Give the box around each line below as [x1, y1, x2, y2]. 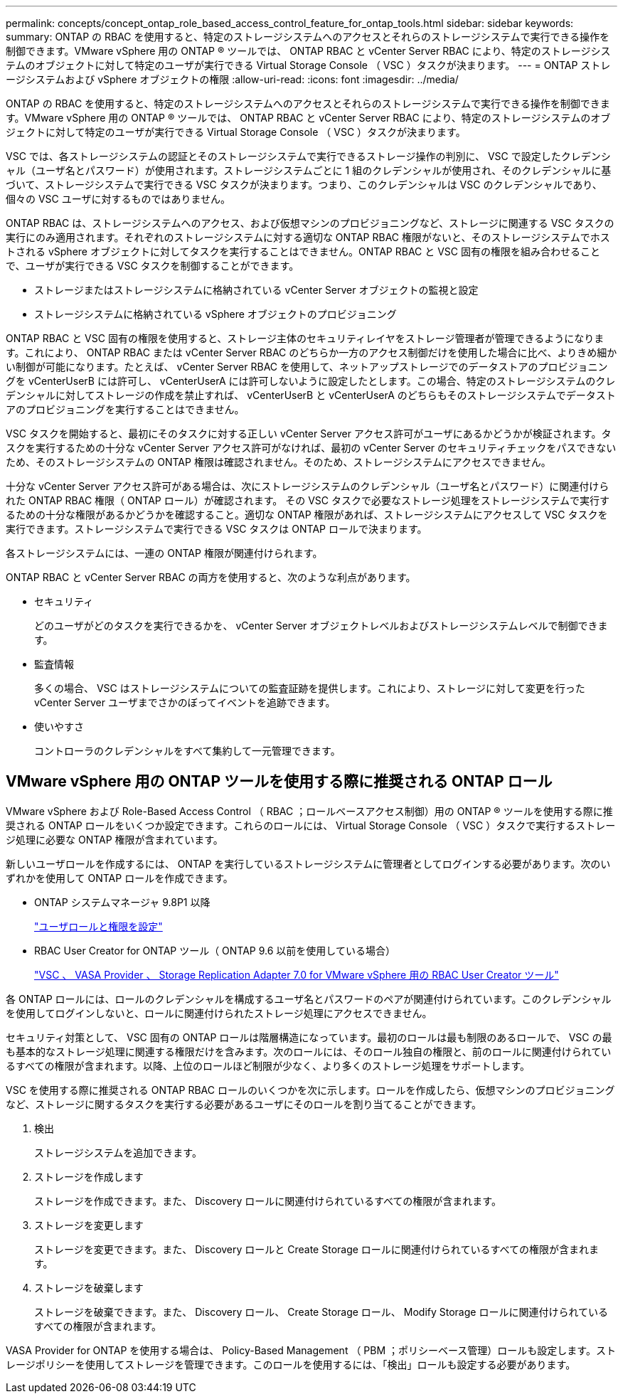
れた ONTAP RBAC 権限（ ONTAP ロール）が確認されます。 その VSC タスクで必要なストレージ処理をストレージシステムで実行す [6, 494, 609, 506]
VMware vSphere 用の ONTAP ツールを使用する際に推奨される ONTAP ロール [6, 772, 553, 791]
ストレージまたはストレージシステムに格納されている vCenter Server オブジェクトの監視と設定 [34, 284, 479, 296]
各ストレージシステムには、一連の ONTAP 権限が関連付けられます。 [6, 547, 323, 559]
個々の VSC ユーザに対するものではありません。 [6, 193, 231, 205]
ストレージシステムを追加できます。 [34, 1146, 202, 1159]
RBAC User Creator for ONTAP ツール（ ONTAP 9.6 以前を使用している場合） [34, 944, 395, 957]
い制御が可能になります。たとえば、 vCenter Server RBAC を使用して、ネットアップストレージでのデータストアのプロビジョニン [6, 361, 608, 373]
